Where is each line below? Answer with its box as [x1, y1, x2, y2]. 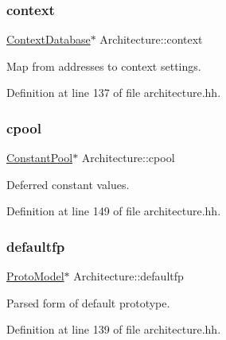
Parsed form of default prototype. [6, 294, 170, 311]
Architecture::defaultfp [73, 268, 184, 284]
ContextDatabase [6, 31, 91, 48]
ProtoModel [6, 268, 64, 284]
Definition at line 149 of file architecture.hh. [6, 203, 221, 219]
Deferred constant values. [6, 176, 130, 192]
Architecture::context [99, 31, 203, 48]
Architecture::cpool [81, 149, 175, 166]
